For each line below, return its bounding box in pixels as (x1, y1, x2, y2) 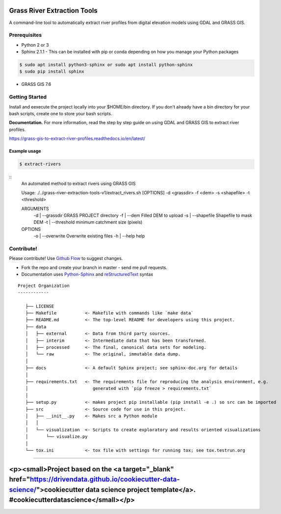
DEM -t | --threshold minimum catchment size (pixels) (33, 219, 143, 225)
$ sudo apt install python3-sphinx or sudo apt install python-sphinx (19, 62, 193, 68)
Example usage (9, 148, 41, 154)
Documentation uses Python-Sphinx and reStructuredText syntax (21, 271, 153, 277)
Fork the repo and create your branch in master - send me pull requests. (21, 264, 168, 270)
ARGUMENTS (21, 206, 49, 211)
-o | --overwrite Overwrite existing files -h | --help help (33, 233, 145, 239)
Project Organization (18, 283, 70, 288)
